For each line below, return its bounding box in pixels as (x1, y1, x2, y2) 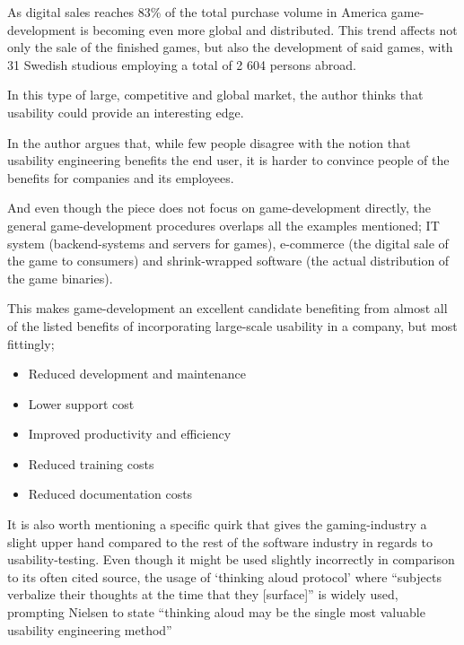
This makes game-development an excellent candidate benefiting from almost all (7, 299, 448, 318)
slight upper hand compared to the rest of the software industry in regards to (7, 532, 433, 551)
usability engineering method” (7, 620, 172, 639)
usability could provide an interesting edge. (7, 102, 244, 121)
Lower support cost (28, 394, 135, 413)
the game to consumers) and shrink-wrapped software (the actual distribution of (7, 251, 450, 270)
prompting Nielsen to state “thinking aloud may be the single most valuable (7, 603, 425, 622)
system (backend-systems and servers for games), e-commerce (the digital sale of (7, 233, 449, 252)
